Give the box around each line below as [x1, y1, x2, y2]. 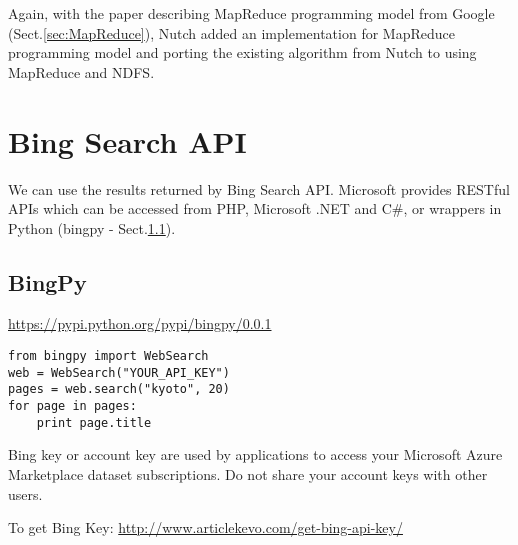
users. [8, 483, 43, 504]
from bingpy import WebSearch [8, 349, 209, 364]
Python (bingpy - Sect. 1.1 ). [8, 217, 176, 238]
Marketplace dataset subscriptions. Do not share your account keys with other [8, 463, 488, 484]
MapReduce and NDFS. [8, 61, 155, 82]
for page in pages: [8, 399, 137, 414]
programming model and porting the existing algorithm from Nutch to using [8, 42, 477, 63]
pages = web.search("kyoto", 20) [8, 382, 230, 397]
